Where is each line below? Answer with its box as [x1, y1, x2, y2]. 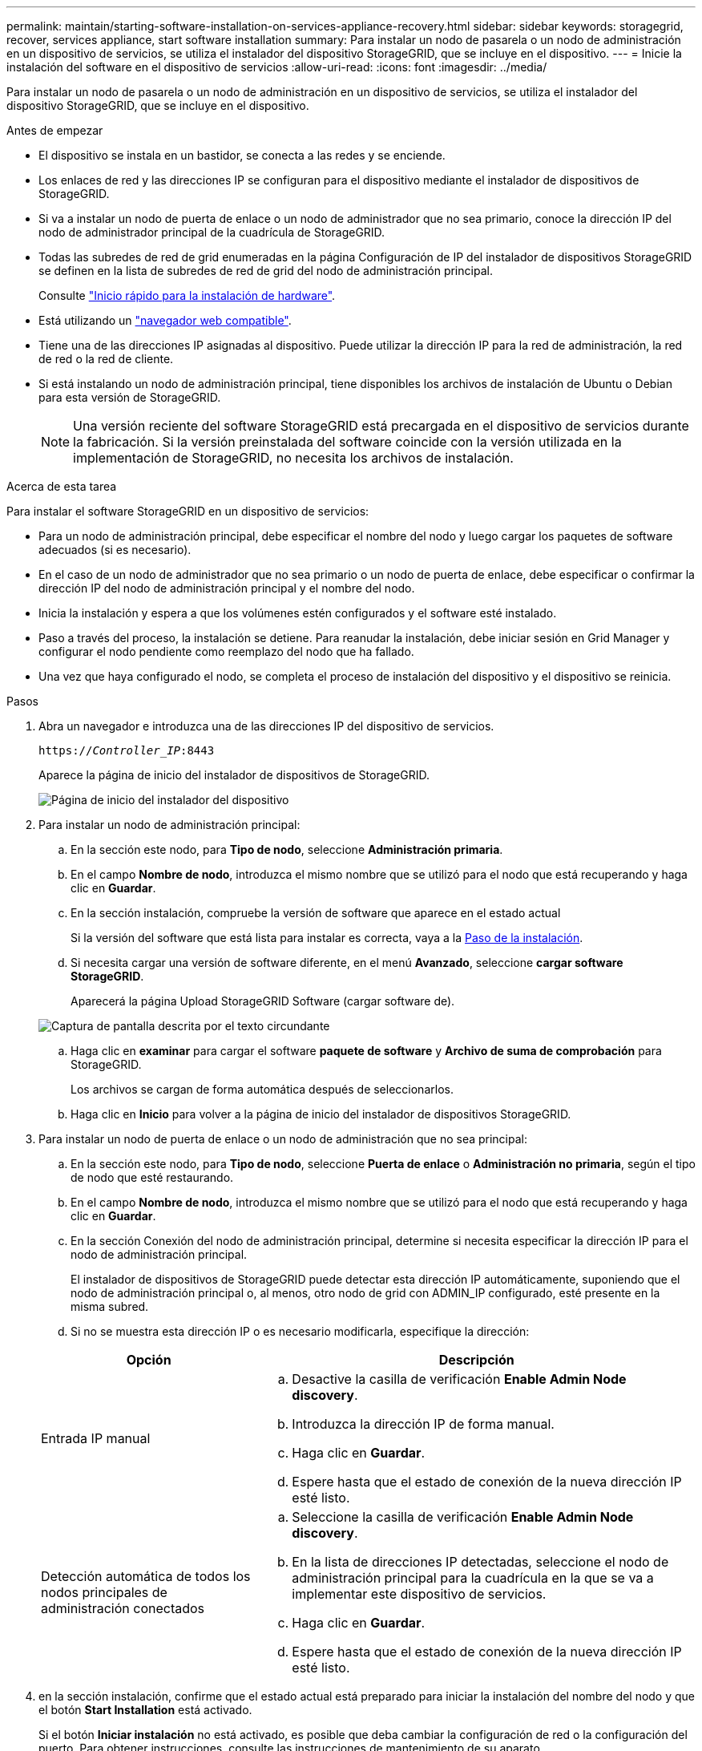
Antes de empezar [6, 123, 103, 137]
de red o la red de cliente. [38, 352, 174, 366]
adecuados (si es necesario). [38, 543, 192, 556]
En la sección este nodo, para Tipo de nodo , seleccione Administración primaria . [71, 843, 503, 856]
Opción [126, 1352, 171, 1368]
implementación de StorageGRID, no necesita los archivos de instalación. [73, 450, 514, 466]
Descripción [438, 1352, 514, 1368]
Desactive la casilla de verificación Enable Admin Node [292, 1371, 627, 1387]
